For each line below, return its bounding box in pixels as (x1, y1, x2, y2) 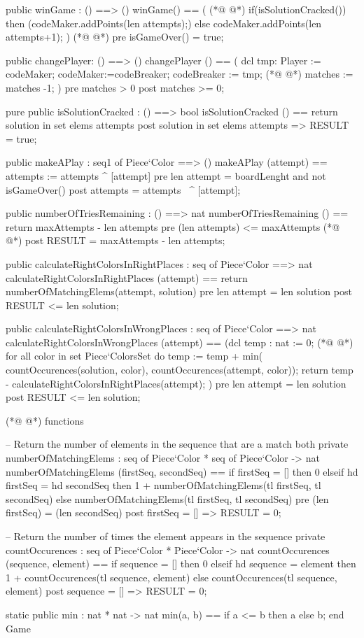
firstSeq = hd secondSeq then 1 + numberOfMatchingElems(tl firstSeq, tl (6, 478, 321, 492)
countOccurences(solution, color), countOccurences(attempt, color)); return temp (6, 362, 353, 377)
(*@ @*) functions (6, 413, 84, 427)
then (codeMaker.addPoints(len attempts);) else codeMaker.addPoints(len (6, 15, 322, 30)
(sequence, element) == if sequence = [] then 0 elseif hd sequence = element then (6, 556, 356, 571)
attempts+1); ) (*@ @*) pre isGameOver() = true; (6, 29, 224, 44)
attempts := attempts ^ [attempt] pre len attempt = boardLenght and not (6, 168, 326, 183)
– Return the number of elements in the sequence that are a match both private (6, 437, 349, 451)
